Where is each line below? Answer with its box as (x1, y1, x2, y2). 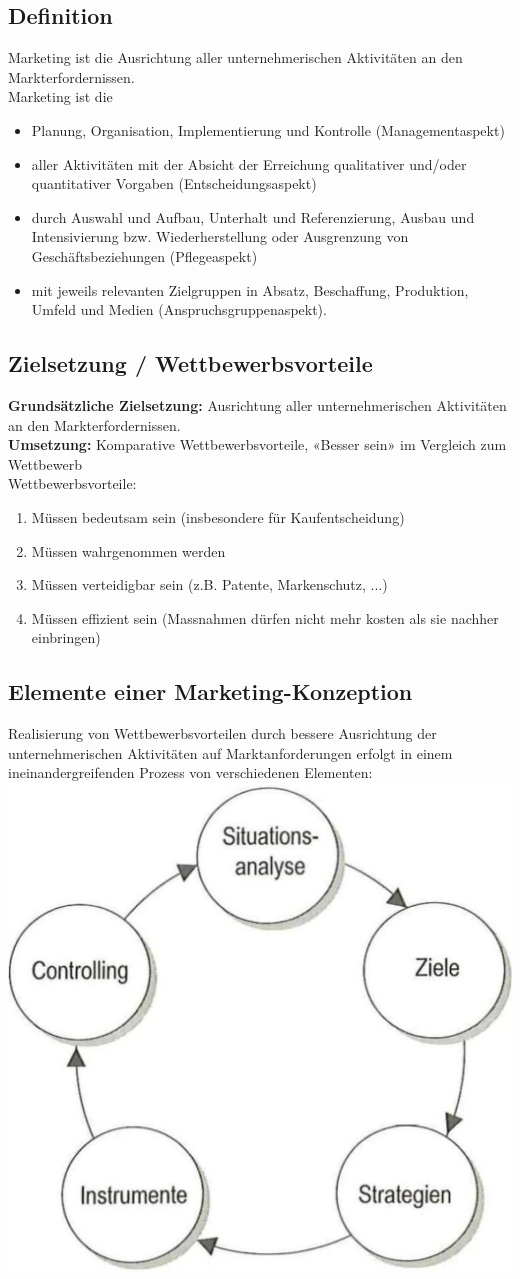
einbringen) (31, 627, 101, 648)
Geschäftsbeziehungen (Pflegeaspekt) (31, 245, 258, 266)
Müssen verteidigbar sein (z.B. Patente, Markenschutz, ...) (31, 574, 388, 595)
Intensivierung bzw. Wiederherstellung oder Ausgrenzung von (31, 226, 409, 247)
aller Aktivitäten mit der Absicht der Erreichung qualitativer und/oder (31, 153, 467, 174)
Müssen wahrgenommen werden (31, 540, 226, 561)
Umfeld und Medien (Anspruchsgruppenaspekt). (31, 299, 327, 320)
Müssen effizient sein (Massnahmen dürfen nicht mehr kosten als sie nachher (31, 607, 499, 628)
